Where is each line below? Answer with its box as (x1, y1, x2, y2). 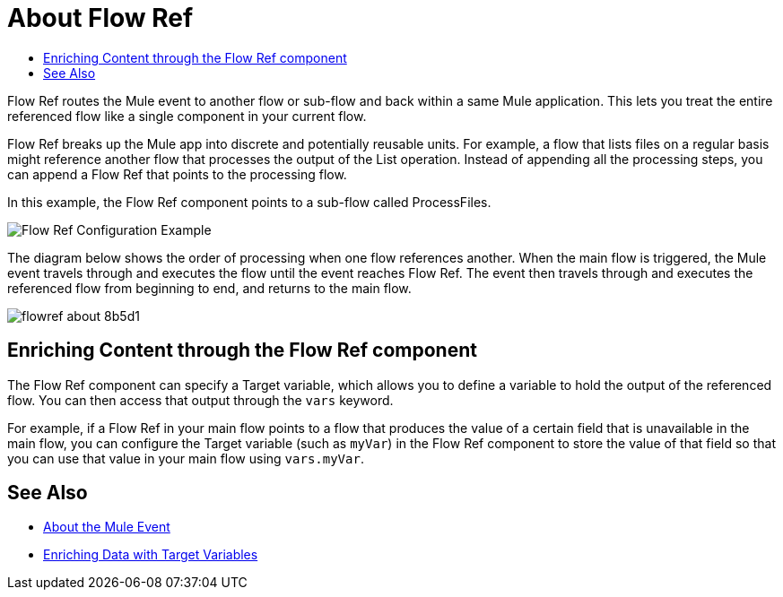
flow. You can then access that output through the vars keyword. (7, 392, 394, 408)
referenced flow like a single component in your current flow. (7, 108, 367, 124)
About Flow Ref (7, 3, 194, 33)
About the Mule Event (43, 519, 170, 535)
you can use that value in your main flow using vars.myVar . (7, 450, 364, 466)
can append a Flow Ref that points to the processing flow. (7, 166, 347, 182)
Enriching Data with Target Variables (43, 547, 258, 563)
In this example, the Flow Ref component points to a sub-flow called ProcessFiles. (7, 194, 492, 210)
